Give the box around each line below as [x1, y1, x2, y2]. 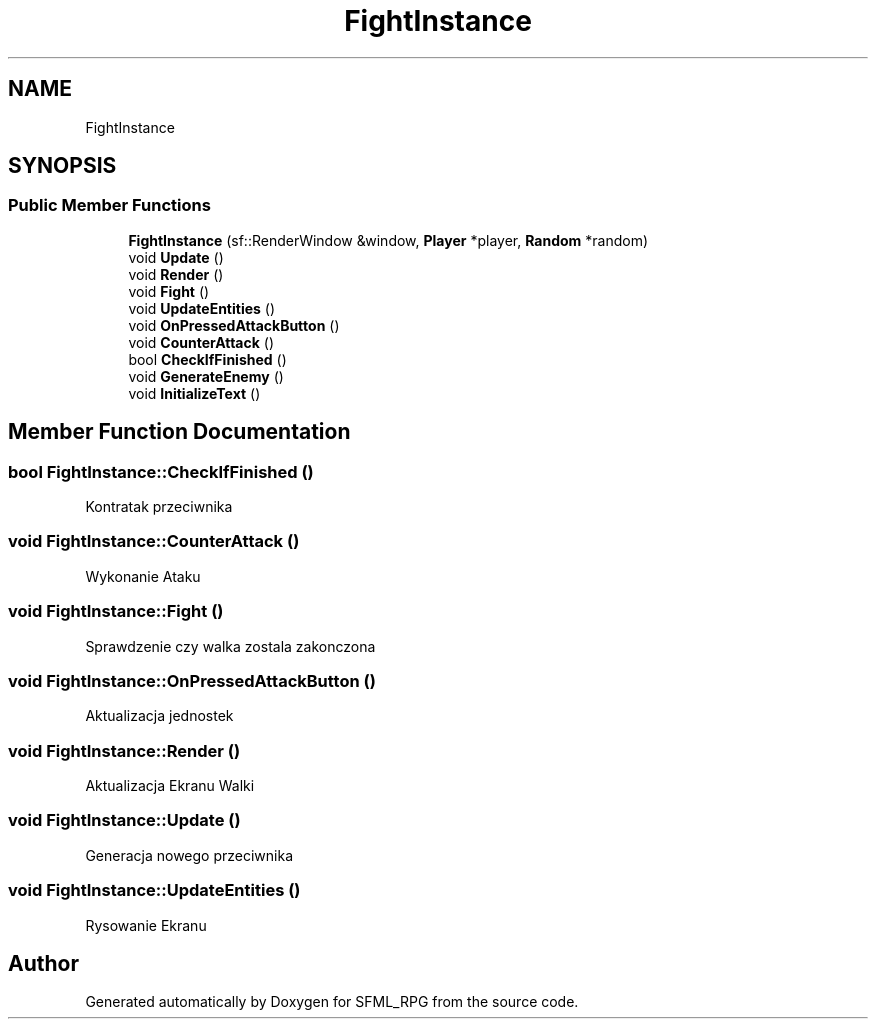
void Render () [128, 265, 224, 283]
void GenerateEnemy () [128, 367, 284, 385]
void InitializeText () [128, 384, 261, 402]
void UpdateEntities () [128, 299, 276, 317]
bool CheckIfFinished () [128, 350, 287, 368]
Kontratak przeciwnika [85, 498, 233, 516]
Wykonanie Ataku [85, 567, 201, 585]
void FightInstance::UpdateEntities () [8, 880, 301, 901]
